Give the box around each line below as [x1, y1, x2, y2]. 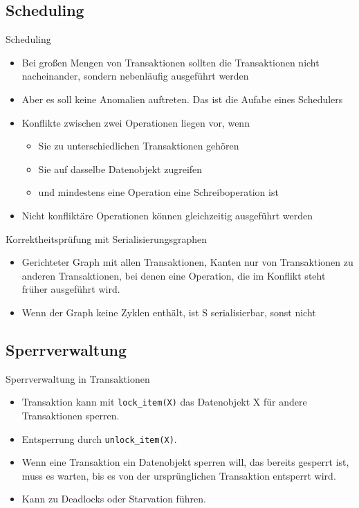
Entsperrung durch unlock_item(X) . [21, 431, 177, 446]
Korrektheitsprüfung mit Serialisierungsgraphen [6, 231, 208, 246]
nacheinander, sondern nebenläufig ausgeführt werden [21, 69, 249, 83]
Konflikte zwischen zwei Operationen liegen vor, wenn [21, 115, 250, 129]
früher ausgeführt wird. [21, 282, 120, 296]
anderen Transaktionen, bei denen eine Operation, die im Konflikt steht [21, 268, 326, 282]
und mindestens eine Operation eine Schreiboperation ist [38, 185, 279, 199]
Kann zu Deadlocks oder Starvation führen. [21, 491, 206, 506]
